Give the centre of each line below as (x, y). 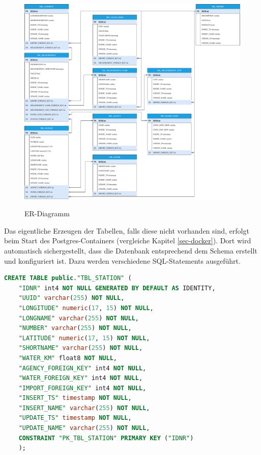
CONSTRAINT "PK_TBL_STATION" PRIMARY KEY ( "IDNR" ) (106, 438)
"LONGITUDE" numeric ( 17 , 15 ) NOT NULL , (86, 308)
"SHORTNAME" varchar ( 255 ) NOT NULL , (81, 348)
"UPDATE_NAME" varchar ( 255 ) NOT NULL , (84, 428)
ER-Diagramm (47, 213)
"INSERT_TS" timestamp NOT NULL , (75, 398)
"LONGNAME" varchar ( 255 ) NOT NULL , (79, 318)
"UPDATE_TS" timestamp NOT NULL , (75, 418)
